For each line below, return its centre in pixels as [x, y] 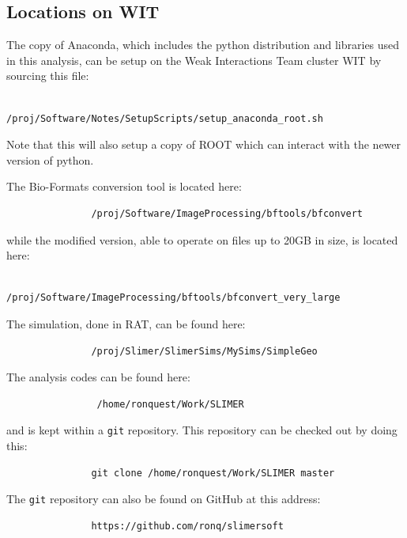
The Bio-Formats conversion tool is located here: [124, 186]
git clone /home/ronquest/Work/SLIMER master [213, 473]
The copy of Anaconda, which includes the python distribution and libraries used [203, 45]
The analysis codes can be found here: [98, 377]
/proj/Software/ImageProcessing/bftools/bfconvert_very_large [173, 298]
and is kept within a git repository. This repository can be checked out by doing [202, 430]
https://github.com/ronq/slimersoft [187, 526]
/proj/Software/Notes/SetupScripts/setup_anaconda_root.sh [165, 118]
